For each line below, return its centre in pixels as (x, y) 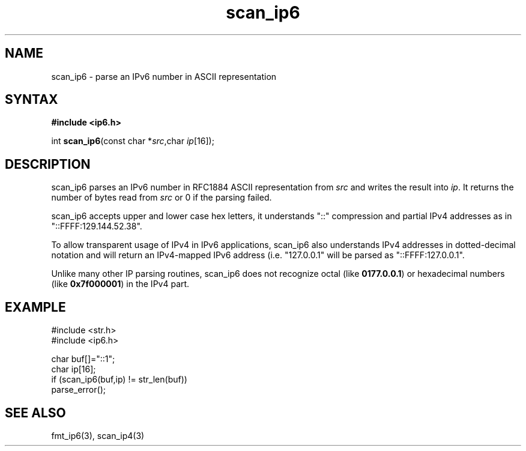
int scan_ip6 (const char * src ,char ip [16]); (133, 141)
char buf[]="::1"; (83, 359)
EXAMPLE (35, 307)
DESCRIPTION (48, 164)
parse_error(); (78, 390)
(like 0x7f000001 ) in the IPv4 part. (120, 284)
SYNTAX (32, 100)
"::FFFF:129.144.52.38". (97, 226)
